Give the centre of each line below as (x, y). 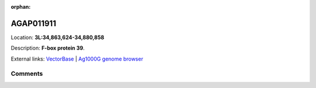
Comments (27, 74)
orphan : (21, 7)
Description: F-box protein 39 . (48, 48)
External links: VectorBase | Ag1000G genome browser (77, 59)
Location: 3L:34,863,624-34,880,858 (58, 37)
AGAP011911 (34, 23)
